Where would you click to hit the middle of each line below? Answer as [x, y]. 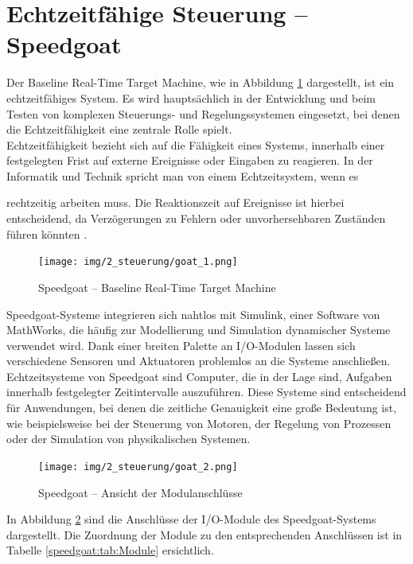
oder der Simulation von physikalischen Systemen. [129, 439]
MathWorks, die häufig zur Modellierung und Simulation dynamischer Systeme [199, 330]
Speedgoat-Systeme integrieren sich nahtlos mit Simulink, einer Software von [193, 314]
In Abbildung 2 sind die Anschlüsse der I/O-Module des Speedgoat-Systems [191, 519]
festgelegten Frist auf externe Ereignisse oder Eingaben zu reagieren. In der [190, 160]
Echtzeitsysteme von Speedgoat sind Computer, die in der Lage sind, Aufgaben [199, 376]
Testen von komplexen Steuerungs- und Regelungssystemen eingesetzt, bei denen [203, 113]
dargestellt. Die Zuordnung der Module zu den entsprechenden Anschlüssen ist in [205, 534]
